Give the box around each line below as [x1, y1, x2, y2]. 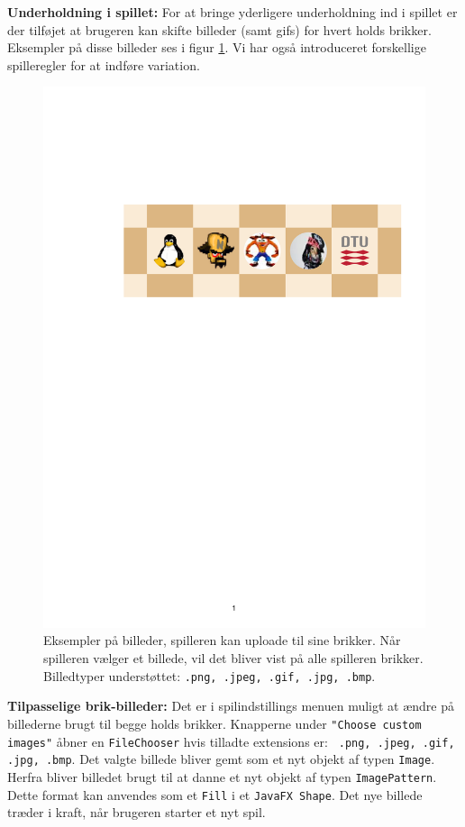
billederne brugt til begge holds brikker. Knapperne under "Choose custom [7, 713, 422, 732]
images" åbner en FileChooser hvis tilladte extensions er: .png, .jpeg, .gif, [7, 732, 455, 750]
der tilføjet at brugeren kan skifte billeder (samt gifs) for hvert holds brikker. [7, 20, 432, 39]
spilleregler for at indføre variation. [7, 55, 200, 74]
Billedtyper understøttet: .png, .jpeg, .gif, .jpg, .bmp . [43, 666, 376, 685]
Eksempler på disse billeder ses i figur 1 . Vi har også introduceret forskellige [7, 38, 426, 57]
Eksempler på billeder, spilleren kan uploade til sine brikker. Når [43, 631, 401, 650]
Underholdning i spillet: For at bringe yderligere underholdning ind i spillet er [7, 3, 458, 21]
